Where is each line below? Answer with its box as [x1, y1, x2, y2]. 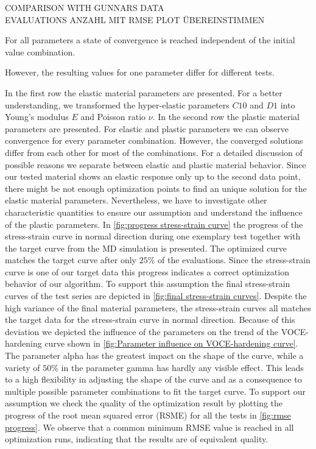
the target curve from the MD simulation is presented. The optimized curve [5, 241, 287, 254]
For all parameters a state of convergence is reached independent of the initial [5, 34, 295, 46]
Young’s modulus [5, 110, 69, 123]
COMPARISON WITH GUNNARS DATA [5, 1, 164, 13]
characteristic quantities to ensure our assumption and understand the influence [5, 205, 303, 218]
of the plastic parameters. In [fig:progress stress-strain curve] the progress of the [5, 217, 303, 230]
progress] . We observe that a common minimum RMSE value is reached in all [5, 420, 294, 433]
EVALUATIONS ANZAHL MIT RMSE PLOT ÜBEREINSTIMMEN [5, 13, 265, 26]
